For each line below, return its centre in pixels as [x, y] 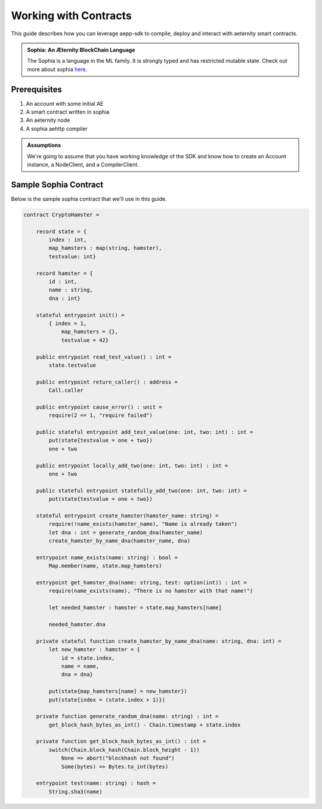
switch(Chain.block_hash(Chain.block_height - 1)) [124, 750]
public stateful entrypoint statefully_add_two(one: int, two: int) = [142, 491]
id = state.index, [88, 658]
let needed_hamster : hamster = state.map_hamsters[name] [135, 608]
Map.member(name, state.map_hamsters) [105, 566]
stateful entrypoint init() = [80, 315]
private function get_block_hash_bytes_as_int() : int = [121, 741]
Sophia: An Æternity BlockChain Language [81, 50]
